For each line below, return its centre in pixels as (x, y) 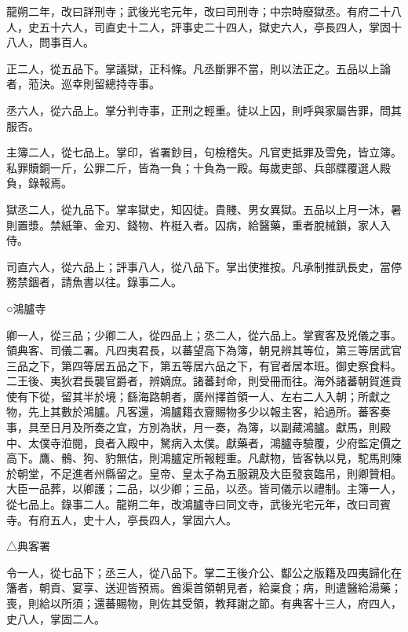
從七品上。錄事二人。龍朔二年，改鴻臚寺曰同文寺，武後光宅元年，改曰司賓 (199, 504)
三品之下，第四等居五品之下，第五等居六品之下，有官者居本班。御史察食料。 (204, 365)
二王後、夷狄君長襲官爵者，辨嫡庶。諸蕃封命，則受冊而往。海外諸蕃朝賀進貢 (204, 381)
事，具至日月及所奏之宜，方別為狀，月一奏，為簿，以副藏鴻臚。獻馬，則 (193, 427)
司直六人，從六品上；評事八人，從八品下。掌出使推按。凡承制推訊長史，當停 (204, 266)
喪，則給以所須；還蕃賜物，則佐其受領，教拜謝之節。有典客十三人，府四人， (204, 603)
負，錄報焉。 (39, 183)
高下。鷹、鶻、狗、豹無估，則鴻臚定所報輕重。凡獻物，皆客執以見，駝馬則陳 (204, 458)
